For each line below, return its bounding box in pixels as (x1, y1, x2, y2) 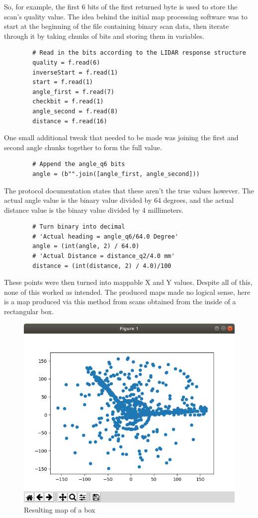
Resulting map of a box (24, 504, 95, 515)
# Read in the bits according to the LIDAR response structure (32, 49, 246, 57)
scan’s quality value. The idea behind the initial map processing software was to (4, 11, 248, 21)
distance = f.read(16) (32, 117, 107, 125)
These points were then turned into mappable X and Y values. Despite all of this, (4, 277, 253, 287)
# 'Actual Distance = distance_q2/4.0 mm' (32, 253, 175, 260)
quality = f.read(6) (32, 59, 100, 66)
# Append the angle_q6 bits (32, 161, 125, 168)
